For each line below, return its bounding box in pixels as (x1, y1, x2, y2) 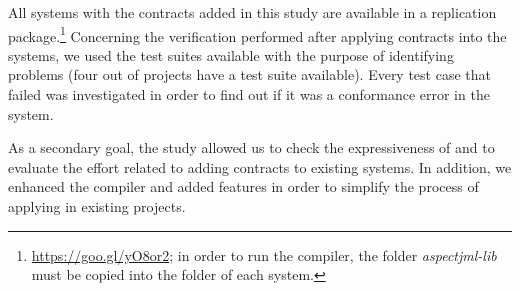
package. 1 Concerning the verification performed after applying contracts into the (8, 22, 507, 46)
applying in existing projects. (8, 196, 186, 216)
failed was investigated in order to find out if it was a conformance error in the (8, 84, 490, 105)
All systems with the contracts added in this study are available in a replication (8, 2, 497, 22)
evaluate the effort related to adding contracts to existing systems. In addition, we (8, 156, 512, 177)
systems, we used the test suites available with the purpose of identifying (8, 44, 454, 65)
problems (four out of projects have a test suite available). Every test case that (8, 64, 491, 85)
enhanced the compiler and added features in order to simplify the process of (8, 176, 479, 197)
